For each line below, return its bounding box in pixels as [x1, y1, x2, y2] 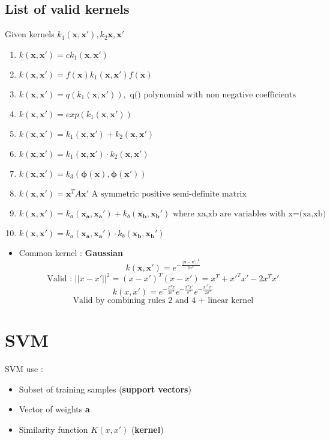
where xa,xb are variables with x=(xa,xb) [172, 209, 326, 218]
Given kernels [5, 28, 55, 40]
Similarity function [19, 423, 88, 435]
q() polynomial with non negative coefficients [130, 90, 296, 99]
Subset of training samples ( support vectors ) [19, 382, 191, 395]
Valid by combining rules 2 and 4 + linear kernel [73, 296, 254, 305]
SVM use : [5, 362, 43, 375]
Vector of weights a [19, 403, 90, 415]
